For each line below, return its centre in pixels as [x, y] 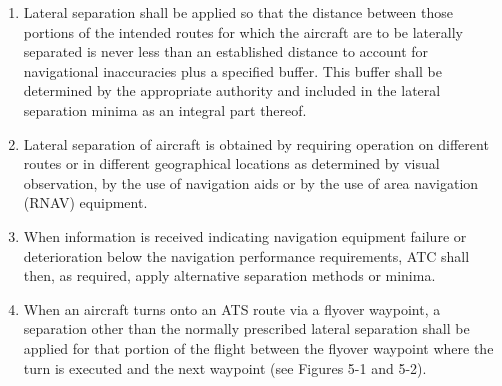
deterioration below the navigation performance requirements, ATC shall [246, 255]
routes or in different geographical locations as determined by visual [231, 163]
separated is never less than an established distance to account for [226, 51]
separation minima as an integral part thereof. [165, 109]
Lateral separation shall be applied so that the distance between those [238, 12]
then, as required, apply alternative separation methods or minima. [229, 275]
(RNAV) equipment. [85, 202]
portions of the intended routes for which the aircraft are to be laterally [243, 31]
